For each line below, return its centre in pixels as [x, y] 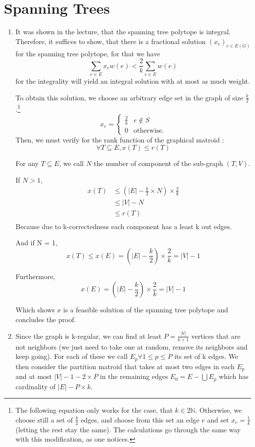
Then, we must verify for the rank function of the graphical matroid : [120, 139]
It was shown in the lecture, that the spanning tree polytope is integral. [123, 32]
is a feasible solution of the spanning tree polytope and [146, 310]
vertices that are [216, 336]
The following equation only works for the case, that [94, 410]
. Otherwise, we [218, 410]
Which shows [35, 310]
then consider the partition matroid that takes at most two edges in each [125, 366]
